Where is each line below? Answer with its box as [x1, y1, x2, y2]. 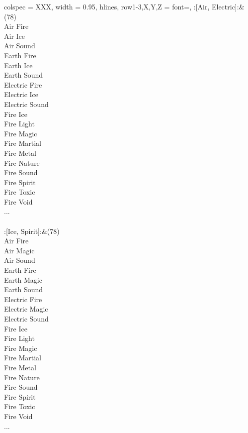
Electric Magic [4, 304, 48, 314]
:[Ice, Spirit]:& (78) [4, 225, 60, 236]
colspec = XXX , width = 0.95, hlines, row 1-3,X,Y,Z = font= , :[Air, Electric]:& [4, 1, 245, 11]
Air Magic [4, 245, 35, 255]
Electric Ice [4, 89, 39, 100]
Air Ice [4, 30, 25, 41]
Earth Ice [4, 60, 33, 70]
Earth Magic [4, 274, 42, 285]
